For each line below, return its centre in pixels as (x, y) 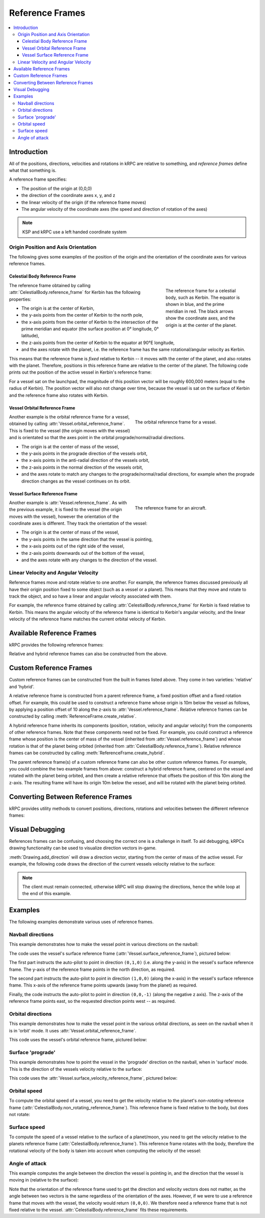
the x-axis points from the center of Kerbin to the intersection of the (90, 322)
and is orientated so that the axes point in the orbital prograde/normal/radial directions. (97, 438)
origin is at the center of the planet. (201, 325)
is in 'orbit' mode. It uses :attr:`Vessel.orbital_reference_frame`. (73, 1030)
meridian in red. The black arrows (199, 311)
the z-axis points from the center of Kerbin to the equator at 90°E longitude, (98, 343)
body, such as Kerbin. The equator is (203, 297)
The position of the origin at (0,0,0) (57, 188)
